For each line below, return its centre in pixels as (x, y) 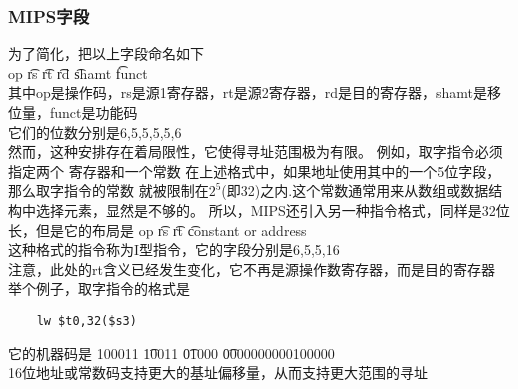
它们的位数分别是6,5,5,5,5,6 (95, 131)
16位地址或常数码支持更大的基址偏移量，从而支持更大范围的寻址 (218, 372)
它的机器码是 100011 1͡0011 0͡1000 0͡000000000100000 (171, 352)
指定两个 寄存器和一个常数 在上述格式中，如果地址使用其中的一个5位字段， (254, 170)
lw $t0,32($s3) (86, 320)
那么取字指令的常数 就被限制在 (108, 190)
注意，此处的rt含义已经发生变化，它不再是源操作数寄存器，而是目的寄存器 (251, 268)
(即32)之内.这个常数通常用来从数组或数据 (355, 190)
